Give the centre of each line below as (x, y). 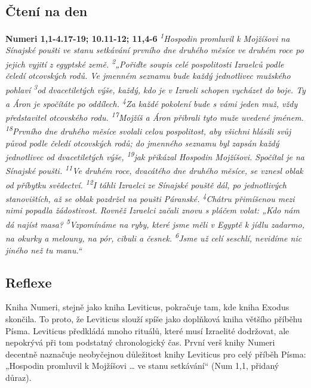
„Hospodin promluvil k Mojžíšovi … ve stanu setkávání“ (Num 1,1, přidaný (142, 366)
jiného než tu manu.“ (44, 250)
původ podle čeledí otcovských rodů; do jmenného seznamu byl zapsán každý (142, 143)
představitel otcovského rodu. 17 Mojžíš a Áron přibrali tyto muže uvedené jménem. (155, 117)
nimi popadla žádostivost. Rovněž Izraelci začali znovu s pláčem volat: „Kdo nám (153, 210)
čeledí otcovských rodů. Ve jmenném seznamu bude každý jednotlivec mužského (148, 76)
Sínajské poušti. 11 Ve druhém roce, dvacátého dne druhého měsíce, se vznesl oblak (154, 170)
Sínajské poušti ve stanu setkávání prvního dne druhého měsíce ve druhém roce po (155, 50)
